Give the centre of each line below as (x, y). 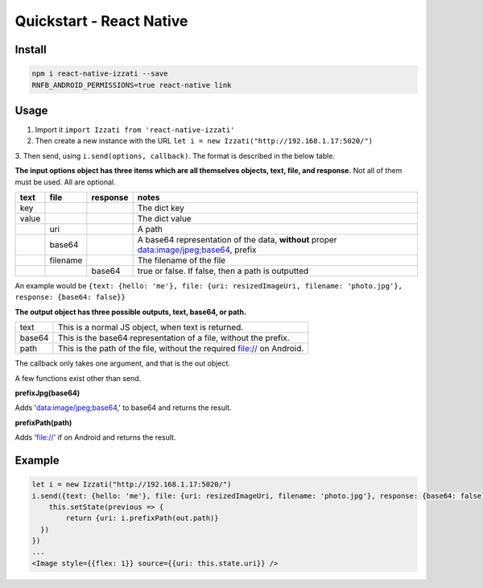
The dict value (165, 219)
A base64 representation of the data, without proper (237, 240)
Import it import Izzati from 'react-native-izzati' (135, 130)
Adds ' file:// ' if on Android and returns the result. (95, 437)
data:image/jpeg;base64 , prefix (197, 250)
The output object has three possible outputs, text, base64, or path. (131, 312)
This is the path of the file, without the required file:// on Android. (181, 349)
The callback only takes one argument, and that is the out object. (123, 363)
